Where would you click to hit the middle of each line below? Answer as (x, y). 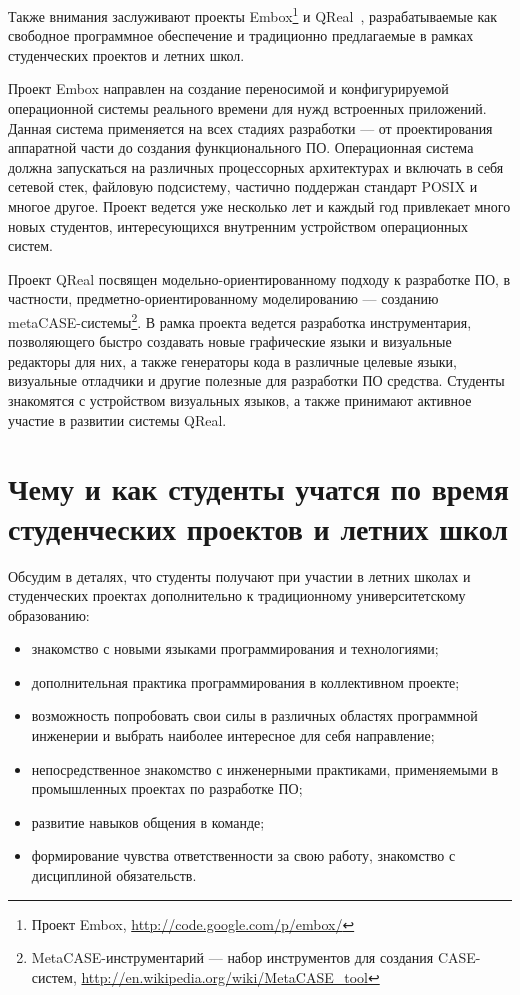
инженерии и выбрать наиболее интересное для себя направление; (233, 735)
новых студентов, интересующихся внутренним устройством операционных (238, 225)
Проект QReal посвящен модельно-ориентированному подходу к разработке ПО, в (259, 278)
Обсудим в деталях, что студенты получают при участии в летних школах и (239, 575)
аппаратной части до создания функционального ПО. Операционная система (241, 147)
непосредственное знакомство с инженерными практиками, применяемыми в (265, 768)
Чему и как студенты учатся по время (258, 488)
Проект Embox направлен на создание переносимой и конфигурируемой (228, 88)
